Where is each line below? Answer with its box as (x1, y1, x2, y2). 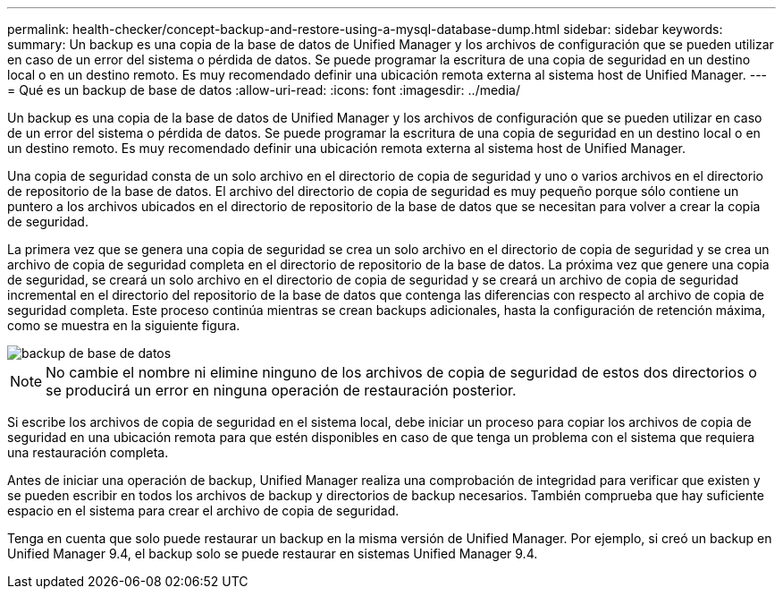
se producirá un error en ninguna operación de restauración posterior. (46, 381, 517, 399)
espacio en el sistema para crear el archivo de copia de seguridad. (7, 503, 400, 518)
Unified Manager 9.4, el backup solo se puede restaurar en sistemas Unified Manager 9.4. (7, 546, 538, 561)
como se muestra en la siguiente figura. (7, 318, 240, 333)
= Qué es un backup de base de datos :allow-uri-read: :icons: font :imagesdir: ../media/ (7, 82, 520, 98)
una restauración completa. (7, 445, 169, 460)
